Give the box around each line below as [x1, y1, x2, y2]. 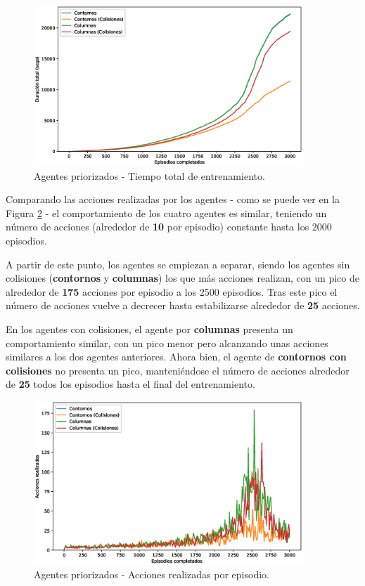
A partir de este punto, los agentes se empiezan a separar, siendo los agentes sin [6, 256, 350, 271]
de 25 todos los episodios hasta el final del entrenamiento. [6, 377, 255, 391]
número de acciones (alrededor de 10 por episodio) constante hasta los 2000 [6, 219, 332, 234]
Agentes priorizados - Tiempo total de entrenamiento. [34, 168, 265, 183]
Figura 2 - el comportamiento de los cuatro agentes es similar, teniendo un [6, 205, 327, 220]
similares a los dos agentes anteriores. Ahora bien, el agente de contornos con [6, 349, 347, 364]
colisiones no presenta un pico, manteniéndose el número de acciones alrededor [6, 363, 350, 377]
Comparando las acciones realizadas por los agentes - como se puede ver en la [6, 192, 340, 207]
